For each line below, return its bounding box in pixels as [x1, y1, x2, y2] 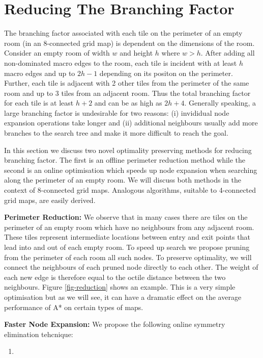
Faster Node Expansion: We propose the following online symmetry [4, 319, 225, 329]
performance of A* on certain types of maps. [4, 301, 143, 312]
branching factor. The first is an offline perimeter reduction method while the [4, 155, 246, 165]
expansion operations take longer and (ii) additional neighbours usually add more [4, 117, 258, 128]
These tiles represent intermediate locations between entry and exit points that [4, 232, 250, 242]
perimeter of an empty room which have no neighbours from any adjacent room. [4, 221, 254, 232]
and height [120, 47, 153, 58]
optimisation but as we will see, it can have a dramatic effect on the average [4, 291, 242, 302]
